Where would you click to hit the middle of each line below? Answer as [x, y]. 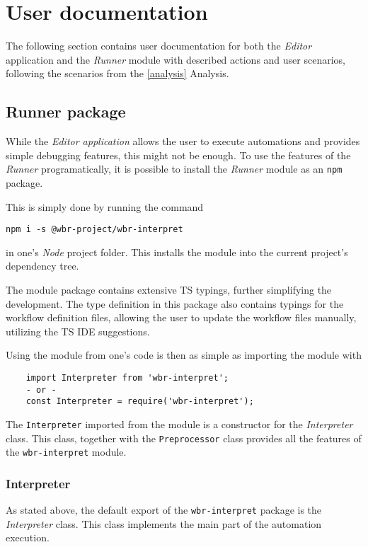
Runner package [66, 111]
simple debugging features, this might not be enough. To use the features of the [178, 155]
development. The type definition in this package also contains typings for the [175, 303]
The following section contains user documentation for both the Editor [159, 46]
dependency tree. [42, 266]
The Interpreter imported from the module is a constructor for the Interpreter [179, 424]
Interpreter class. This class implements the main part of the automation [164, 523]
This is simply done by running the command [105, 206]
